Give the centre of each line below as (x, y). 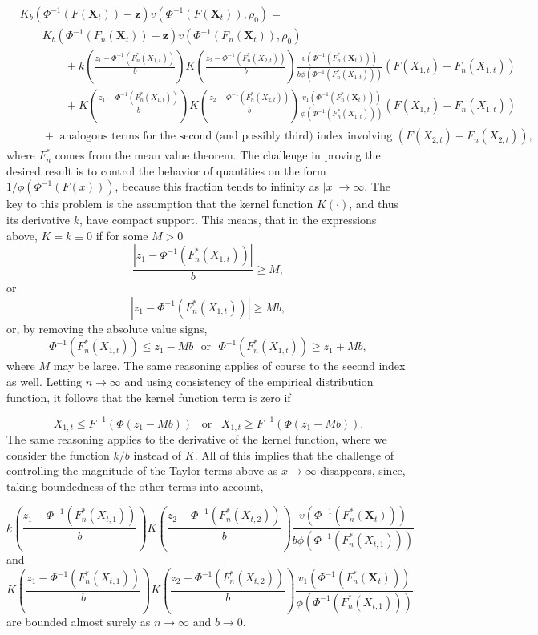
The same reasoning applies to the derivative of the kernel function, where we (197, 439)
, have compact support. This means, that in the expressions (228, 219)
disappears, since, (363, 470)
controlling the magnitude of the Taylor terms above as (142, 470)
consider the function (58, 454)
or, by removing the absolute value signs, (107, 328)
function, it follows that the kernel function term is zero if (149, 397)
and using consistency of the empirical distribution (249, 381)
